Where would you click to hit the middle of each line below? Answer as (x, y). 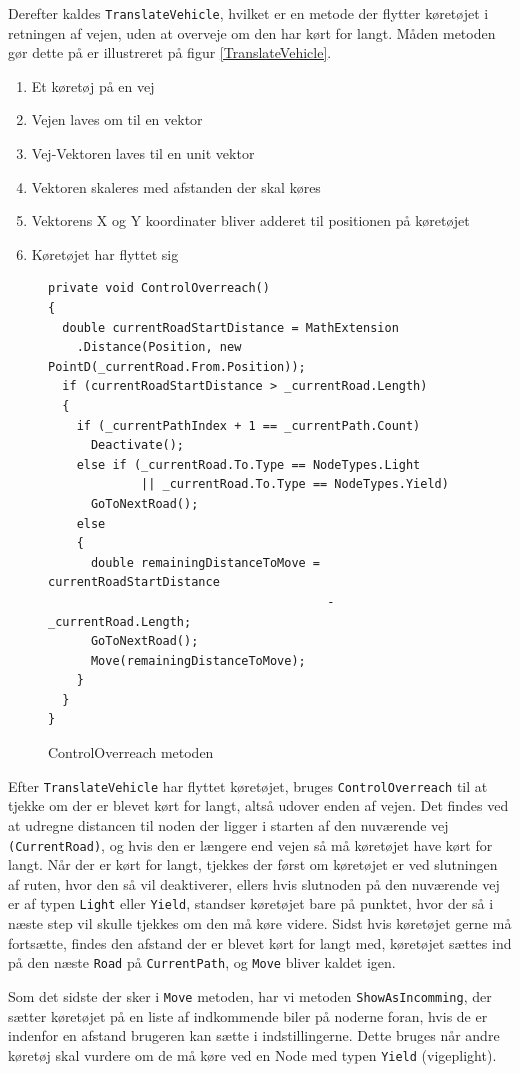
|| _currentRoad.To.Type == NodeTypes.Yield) (295, 484)
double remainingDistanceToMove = (205, 562)
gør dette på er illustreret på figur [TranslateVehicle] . (170, 52)
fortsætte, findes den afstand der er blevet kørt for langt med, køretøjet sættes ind (260, 942)
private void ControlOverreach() (159, 288)
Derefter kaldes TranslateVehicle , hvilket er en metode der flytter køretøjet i (248, 13)
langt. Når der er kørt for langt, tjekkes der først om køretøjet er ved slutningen (253, 864)
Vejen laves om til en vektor (117, 119)
